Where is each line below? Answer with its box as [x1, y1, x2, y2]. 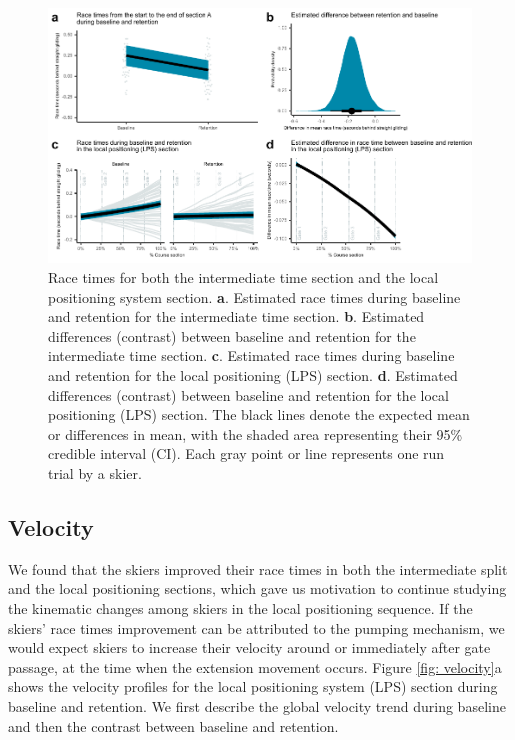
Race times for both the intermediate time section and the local [48, 267, 439, 288]
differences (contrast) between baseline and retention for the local [48, 384, 449, 405]
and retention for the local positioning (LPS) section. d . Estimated [48, 364, 458, 385]
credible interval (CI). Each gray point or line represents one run [48, 443, 445, 464]
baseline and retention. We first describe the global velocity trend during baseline [8, 695, 506, 716]
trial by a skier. [48, 462, 142, 483]
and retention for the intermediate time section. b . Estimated [48, 306, 425, 327]
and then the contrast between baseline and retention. [8, 715, 339, 736]
